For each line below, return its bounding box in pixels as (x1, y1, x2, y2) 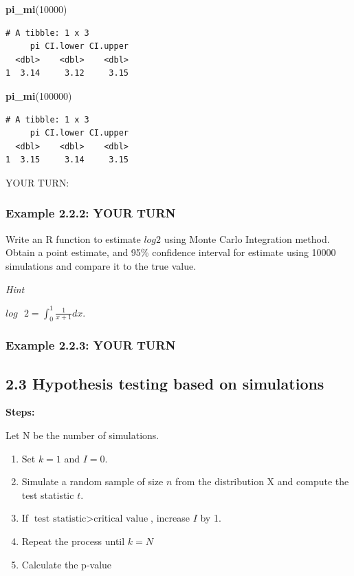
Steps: (5, 405, 35, 419)
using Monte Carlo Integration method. (164, 231, 330, 246)
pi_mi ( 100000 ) (5, 88, 72, 103)
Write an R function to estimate (5, 231, 141, 246)
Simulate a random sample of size (21, 474, 164, 489)
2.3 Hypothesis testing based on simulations (5, 372, 324, 394)
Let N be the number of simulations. (5, 428, 159, 442)
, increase (151, 511, 190, 525)
